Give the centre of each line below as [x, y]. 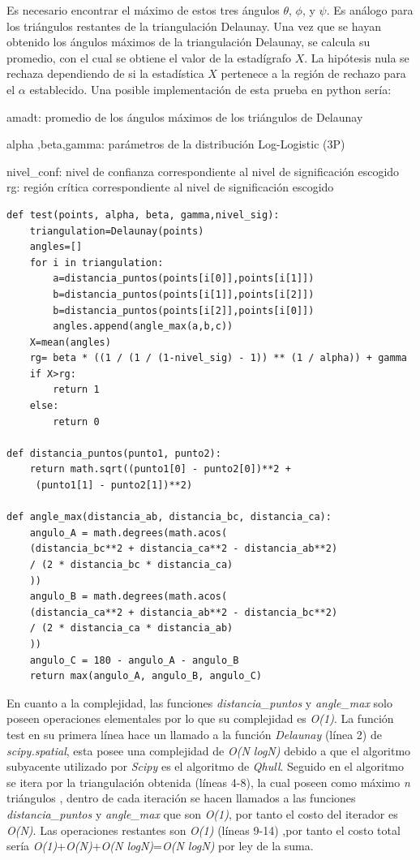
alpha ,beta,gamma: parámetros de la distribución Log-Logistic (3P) [176, 144]
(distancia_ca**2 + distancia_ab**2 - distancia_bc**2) [184, 612]
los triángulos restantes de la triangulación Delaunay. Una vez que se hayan [194, 26]
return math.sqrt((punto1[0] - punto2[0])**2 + [160, 469]
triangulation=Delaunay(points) [117, 231]
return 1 [76, 390]
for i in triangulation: [96, 262]
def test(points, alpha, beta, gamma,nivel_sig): [143, 215]
